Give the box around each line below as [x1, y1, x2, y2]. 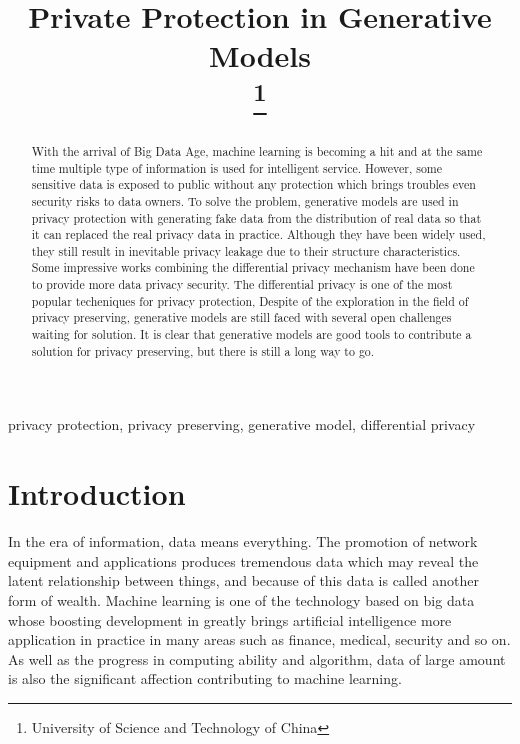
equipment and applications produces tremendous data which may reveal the [8, 550, 479, 571]
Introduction [8, 473, 186, 514]
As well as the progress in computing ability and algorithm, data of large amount [8, 648, 506, 669]
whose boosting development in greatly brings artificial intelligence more [8, 609, 452, 630]
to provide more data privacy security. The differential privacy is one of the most [31, 276, 453, 293]
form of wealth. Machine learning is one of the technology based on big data [8, 589, 475, 610]
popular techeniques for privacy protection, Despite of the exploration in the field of [31, 292, 469, 309]
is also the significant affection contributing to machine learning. [8, 668, 402, 689]
